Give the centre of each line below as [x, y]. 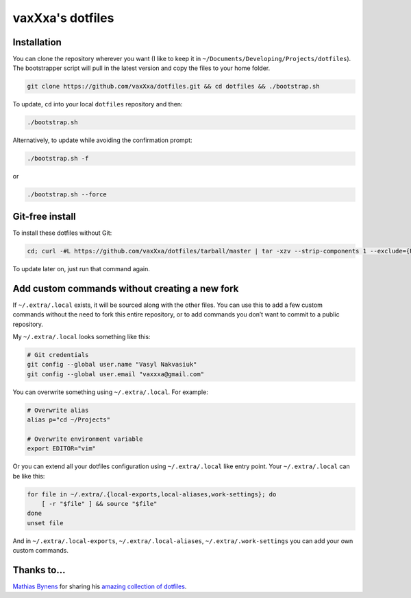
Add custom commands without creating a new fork [126, 288]
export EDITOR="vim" [61, 449]
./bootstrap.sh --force [67, 195]
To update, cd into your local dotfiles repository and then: [98, 104]
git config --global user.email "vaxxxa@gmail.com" [116, 374]
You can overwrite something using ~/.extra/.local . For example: [110, 392]
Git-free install [44, 216]
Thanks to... [39, 570]
